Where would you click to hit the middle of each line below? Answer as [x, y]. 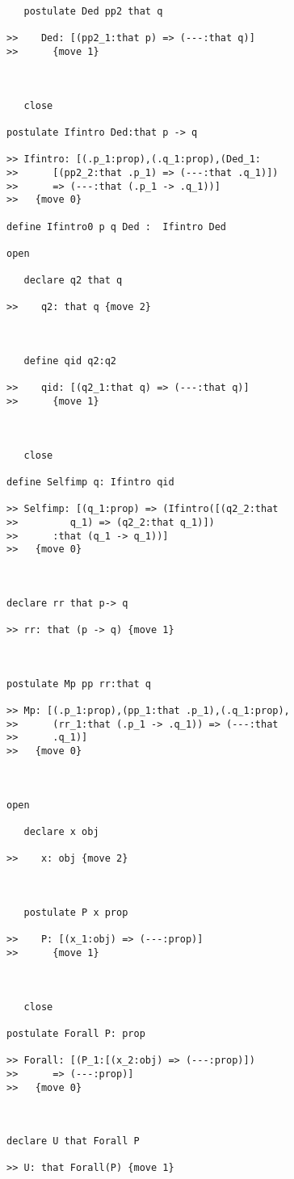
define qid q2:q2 [70, 361]
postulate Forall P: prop [76, 1033]
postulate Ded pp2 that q [93, 11]
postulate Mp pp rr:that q [79, 684]
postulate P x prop [76, 912]
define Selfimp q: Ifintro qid [90, 482]
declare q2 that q [73, 281]
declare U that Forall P [73, 1141]
